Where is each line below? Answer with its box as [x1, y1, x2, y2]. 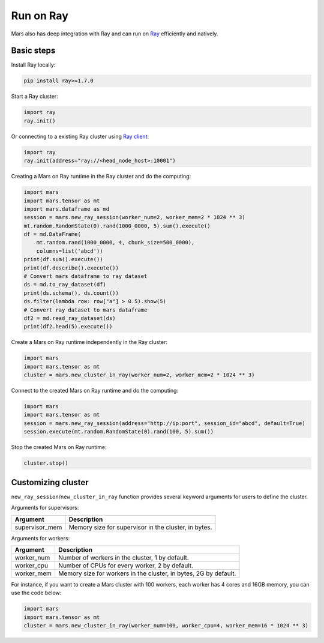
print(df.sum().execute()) [23, 256, 103, 263]
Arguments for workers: [11, 534, 70, 542]
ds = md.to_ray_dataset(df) [23, 281, 106, 288]
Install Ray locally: [11, 61, 56, 68]
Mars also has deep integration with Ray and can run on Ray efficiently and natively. [11, 30, 218, 37]
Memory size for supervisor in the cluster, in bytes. [68, 523, 212, 531]
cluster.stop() [23, 460, 68, 466]
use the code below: [11, 589, 62, 597]
